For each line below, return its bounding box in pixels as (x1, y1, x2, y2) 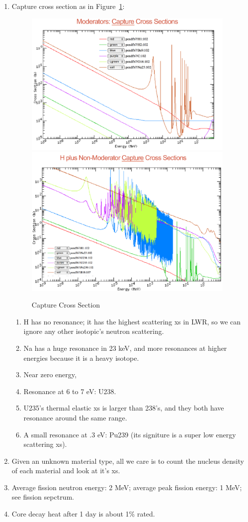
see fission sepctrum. (11, 492, 74, 502)
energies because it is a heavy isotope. (23, 352, 139, 363)
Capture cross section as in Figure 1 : (11, 1, 125, 11)
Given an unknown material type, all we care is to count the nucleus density (11, 455, 244, 466)
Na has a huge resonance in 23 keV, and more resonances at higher (23, 342, 227, 353)
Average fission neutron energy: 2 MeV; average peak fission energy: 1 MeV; (11, 482, 242, 492)
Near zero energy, (23, 369, 77, 380)
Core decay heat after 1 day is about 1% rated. (11, 509, 155, 519)
